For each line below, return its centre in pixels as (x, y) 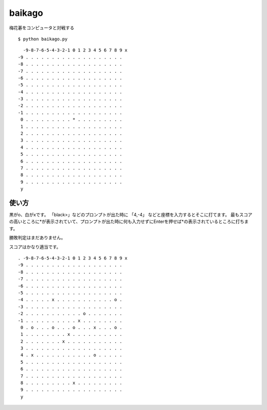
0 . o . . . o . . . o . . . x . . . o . (71, 327)
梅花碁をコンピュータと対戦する (42, 28)
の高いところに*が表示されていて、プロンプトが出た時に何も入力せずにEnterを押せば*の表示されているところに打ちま (129, 222)
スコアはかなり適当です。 (35, 247)
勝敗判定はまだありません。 (37, 238)
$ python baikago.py (43, 39)
